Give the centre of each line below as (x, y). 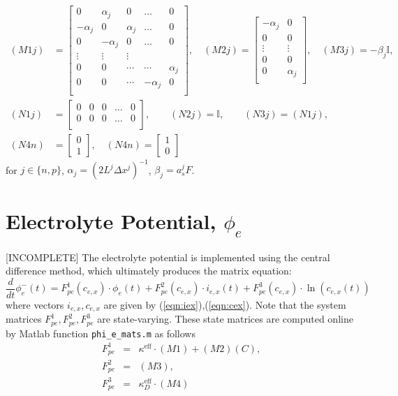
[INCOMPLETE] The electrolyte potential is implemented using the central (168, 257)
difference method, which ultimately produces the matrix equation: (149, 271)
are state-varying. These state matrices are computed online (225, 319)
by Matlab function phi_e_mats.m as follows (101, 333)
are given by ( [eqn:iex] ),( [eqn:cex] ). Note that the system (225, 304)
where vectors (35, 304)
